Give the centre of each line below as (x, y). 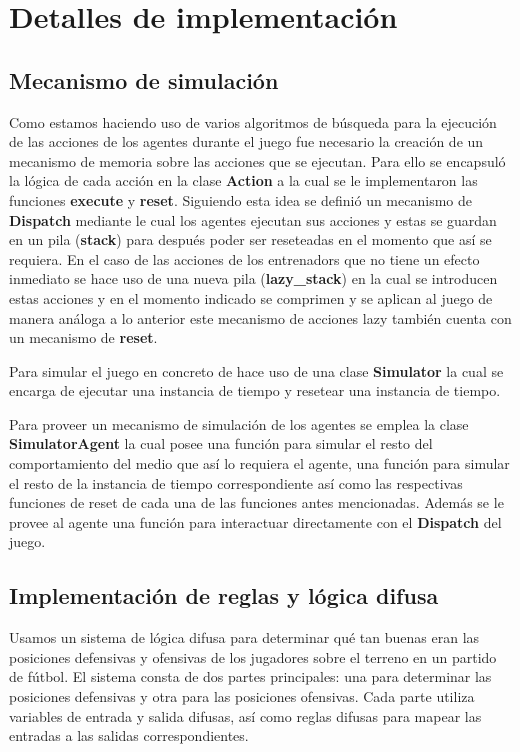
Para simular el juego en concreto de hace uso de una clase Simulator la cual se (256, 370)
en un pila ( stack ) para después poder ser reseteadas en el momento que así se (250, 239)
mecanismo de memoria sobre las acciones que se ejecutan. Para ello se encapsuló (257, 160)
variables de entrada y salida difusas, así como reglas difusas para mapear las (245, 715)
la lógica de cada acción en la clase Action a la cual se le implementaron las (243, 180)
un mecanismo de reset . (83, 337)
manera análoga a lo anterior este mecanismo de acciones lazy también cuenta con (260, 317)
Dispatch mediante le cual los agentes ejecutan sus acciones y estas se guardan (253, 219)
